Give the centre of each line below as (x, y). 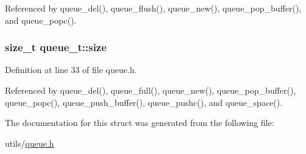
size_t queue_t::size (56, 47)
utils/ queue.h (30, 143)
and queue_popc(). (41, 20)
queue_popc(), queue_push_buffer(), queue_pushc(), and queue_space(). (144, 102)
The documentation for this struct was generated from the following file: (140, 123)
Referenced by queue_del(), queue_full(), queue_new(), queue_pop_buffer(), (151, 90)
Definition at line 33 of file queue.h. (71, 70)
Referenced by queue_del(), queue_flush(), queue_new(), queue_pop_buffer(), (153, 8)
